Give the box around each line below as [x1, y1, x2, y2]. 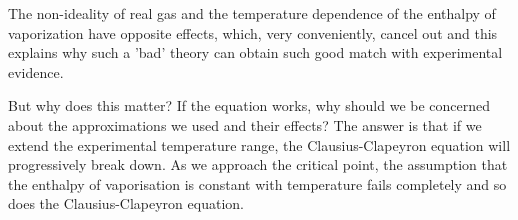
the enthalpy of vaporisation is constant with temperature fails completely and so [8, 173, 507, 194]
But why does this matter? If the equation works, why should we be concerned [8, 95, 491, 116]
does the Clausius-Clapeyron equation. [8, 193, 244, 214]
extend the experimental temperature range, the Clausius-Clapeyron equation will [8, 134, 511, 155]
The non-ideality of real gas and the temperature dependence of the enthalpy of [8, 3, 496, 23]
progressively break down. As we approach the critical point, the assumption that [8, 154, 508, 175]
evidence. [8, 61, 64, 82]
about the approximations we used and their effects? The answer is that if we [8, 114, 482, 135]
